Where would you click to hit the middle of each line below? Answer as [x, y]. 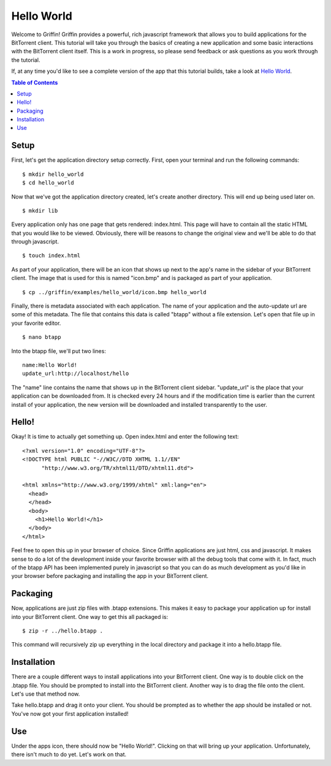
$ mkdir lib [40, 210]
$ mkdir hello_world [53, 174]
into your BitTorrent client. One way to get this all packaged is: [90, 616]
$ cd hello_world [48, 183]
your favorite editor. [36, 323]
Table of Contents [35, 82]
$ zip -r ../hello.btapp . [63, 631]
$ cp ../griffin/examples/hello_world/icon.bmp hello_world [114, 292]
